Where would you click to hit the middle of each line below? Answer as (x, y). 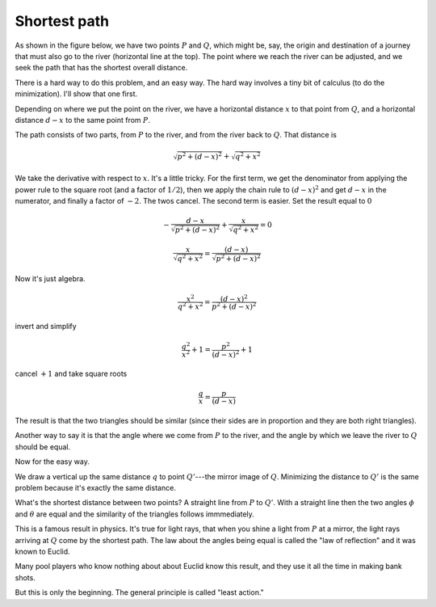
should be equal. (43, 447)
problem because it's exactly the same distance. (96, 488)
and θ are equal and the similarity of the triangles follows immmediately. (134, 514)
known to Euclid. (42, 551)
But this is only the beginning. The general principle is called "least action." (139, 592)
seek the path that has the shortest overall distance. (101, 68)
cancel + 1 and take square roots (71, 374)
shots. (25, 577)
